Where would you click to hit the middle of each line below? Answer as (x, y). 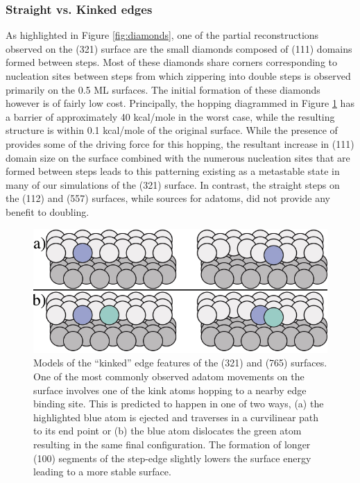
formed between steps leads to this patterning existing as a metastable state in (173, 171)
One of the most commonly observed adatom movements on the (169, 376)
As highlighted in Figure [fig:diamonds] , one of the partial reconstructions (162, 35)
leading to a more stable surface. (102, 472)
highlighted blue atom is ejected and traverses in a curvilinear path (176, 417)
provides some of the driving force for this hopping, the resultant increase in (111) (180, 143)
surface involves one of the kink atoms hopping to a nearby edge (170, 390)
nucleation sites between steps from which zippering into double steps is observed (178, 76)
